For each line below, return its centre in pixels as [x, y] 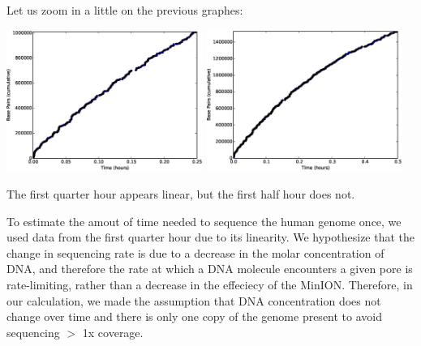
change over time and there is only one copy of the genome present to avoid [194, 316]
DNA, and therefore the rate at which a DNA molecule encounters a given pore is [210, 269]
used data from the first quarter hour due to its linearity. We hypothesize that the [211, 237]
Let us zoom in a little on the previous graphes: [125, 10]
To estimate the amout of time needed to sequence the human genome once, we [204, 221]
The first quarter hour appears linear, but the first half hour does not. [181, 194]
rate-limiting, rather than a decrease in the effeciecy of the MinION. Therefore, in [210, 284]
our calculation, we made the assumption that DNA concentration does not [194, 300]
